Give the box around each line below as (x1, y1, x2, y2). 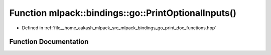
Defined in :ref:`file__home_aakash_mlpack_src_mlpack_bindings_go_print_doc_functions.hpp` (22, 25, 217, 31)
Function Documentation (9, 38, 89, 46)
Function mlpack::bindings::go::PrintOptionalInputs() (9, 7, 237, 18)
